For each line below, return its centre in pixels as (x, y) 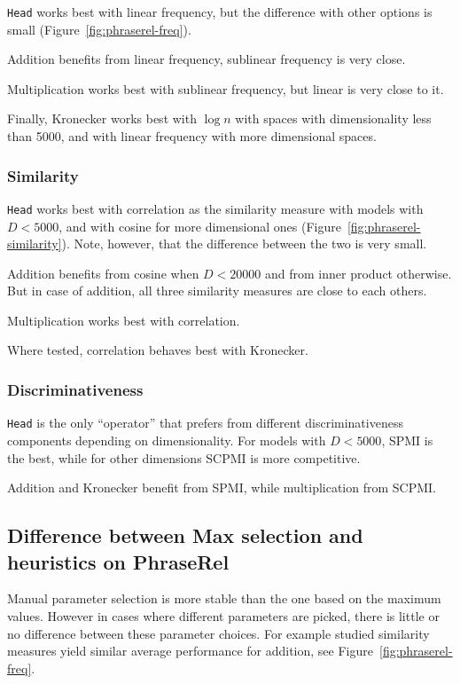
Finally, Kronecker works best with (102, 118)
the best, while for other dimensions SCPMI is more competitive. (184, 457)
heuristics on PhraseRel (118, 561)
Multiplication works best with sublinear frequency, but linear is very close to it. (226, 88)
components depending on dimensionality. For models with (167, 440)
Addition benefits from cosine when (103, 273)
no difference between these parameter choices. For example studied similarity (218, 633)
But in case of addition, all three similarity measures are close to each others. (217, 291)
